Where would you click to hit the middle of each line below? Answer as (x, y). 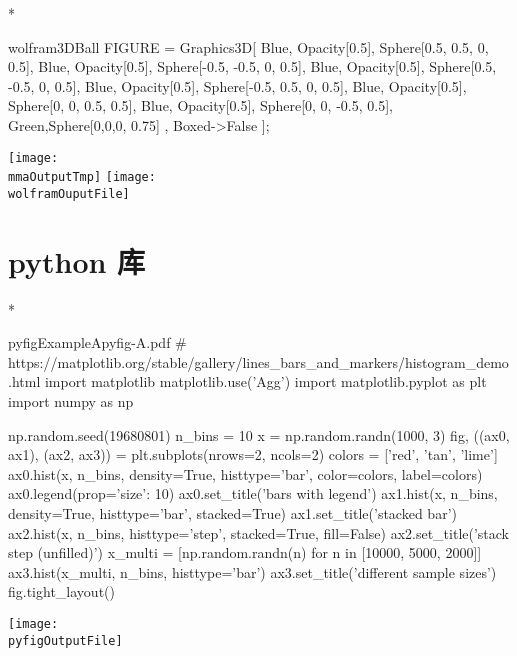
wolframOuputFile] (69, 193)
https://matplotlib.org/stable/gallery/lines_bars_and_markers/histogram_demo (258, 361)
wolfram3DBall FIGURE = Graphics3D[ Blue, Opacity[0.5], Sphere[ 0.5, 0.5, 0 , (248, 46)
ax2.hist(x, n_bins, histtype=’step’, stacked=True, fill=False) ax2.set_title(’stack (259, 532)
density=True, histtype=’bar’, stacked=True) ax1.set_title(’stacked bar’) (232, 513)
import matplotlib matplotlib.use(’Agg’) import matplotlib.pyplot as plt (265, 381)
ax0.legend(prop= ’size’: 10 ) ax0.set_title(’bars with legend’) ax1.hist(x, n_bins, (253, 493)
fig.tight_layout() (61, 591)
